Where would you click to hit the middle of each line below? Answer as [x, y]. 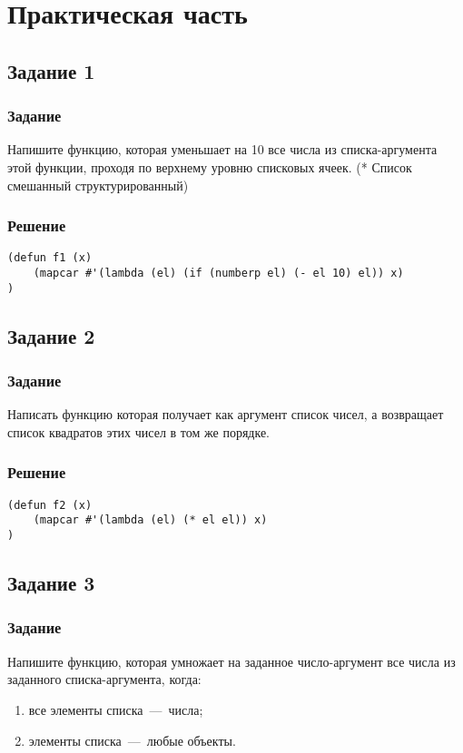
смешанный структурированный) [98, 185]
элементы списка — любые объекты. [132, 740]
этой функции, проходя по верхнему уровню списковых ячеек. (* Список [210, 166]
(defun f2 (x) [50, 505]
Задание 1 [51, 70]
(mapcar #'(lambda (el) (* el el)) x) [150, 520]
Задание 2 [51, 335]
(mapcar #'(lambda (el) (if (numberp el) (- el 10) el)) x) [218, 274]
